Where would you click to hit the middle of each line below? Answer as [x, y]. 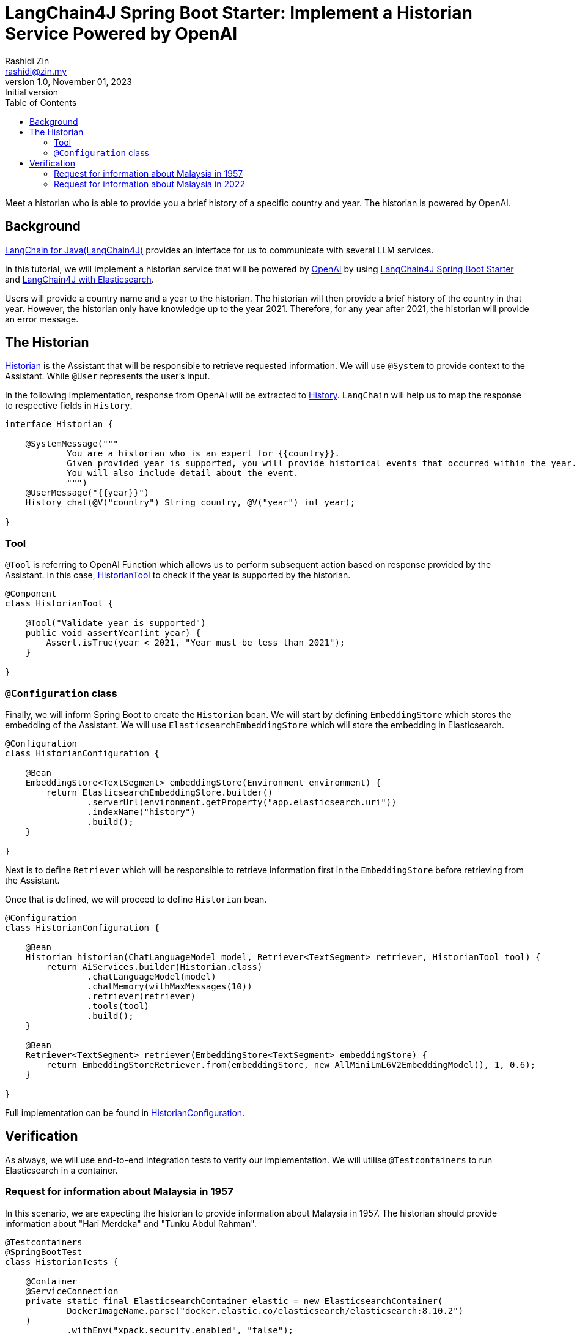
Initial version [32, 92]
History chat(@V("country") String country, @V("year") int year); [190, 503]
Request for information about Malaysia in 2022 [149, 184]
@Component [31, 594]
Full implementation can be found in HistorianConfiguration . [125, 1112]
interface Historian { [59, 424]
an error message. [42, 319]
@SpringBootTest [44, 1252]
